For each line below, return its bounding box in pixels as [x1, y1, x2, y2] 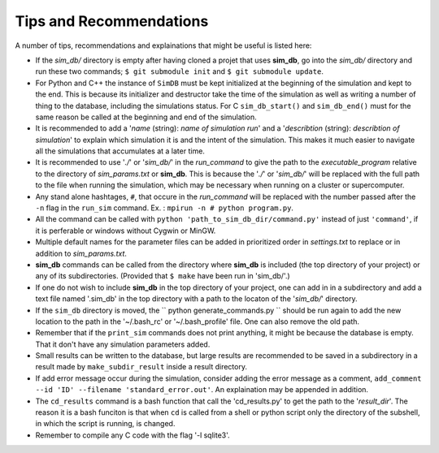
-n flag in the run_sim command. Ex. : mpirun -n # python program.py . [35, 203, 294, 213]
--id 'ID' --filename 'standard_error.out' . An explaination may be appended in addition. [35, 385, 369, 395]
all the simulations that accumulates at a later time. [35, 146, 205, 156]
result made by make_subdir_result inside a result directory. [35, 362, 248, 372]
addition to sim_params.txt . [35, 248, 128, 258]
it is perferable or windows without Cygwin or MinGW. [35, 226, 216, 235]
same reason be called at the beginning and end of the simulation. [35, 112, 258, 122]
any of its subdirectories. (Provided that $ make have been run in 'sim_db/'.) [35, 271, 290, 281]
